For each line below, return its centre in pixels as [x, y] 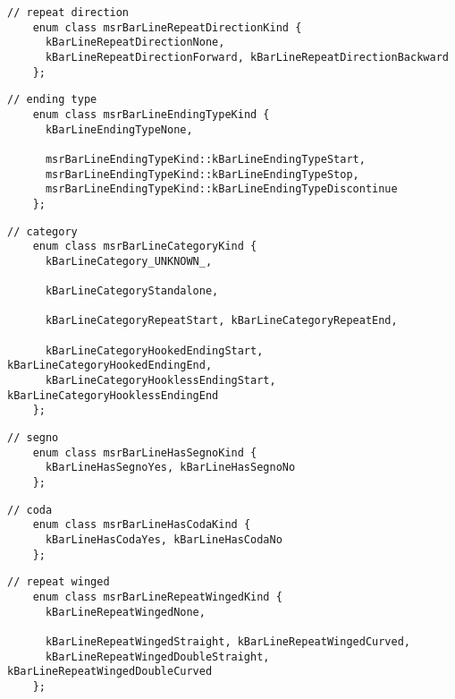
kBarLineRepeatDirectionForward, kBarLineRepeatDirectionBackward [247, 57]
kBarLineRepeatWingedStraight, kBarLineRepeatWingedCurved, [228, 641]
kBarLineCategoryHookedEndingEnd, [110, 366]
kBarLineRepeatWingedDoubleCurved [110, 672]
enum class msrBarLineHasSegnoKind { [145, 452]
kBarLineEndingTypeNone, [119, 129]
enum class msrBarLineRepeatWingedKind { [157, 597]
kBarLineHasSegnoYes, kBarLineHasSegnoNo [170, 468]
